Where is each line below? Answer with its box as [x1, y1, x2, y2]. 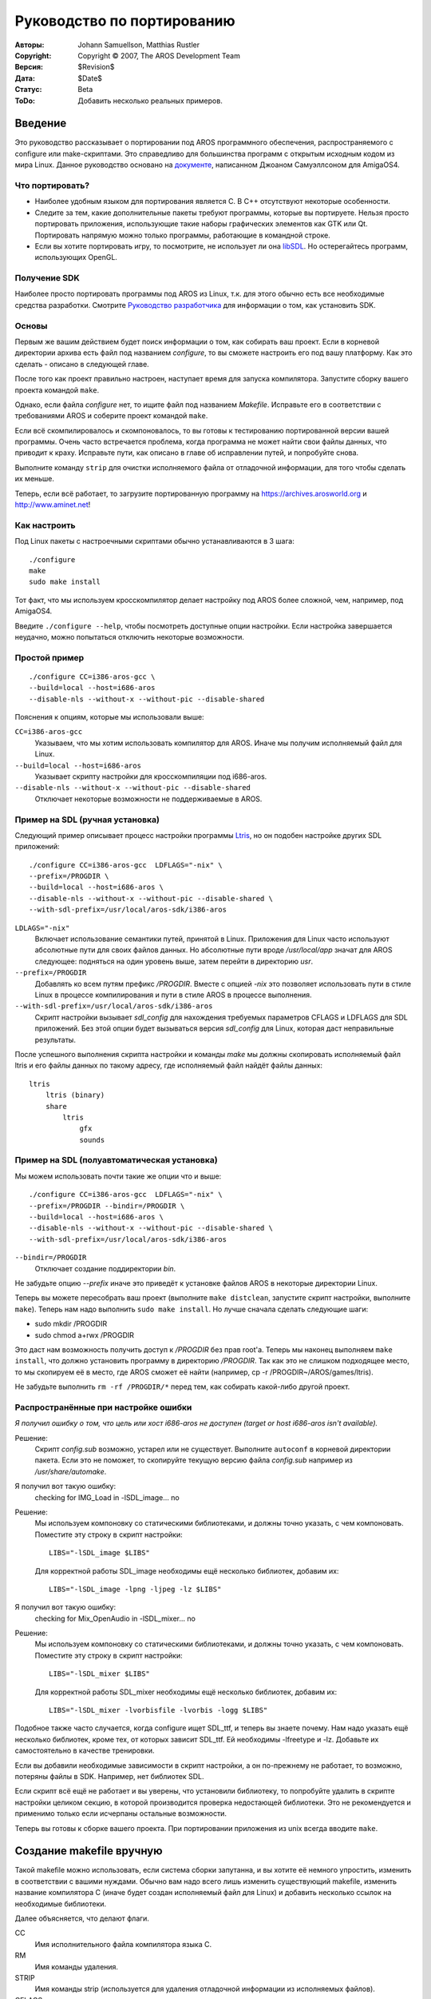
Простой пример [14, 652, 85, 663]
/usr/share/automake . [34, 1466, 107, 1476]
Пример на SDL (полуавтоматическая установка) [14, 1155, 219, 1166]
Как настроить [14, 520, 76, 531]
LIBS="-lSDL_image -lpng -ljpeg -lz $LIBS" [49, 1584, 222, 1594]
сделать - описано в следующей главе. [14, 359, 149, 369]
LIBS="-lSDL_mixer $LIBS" [49, 1670, 151, 1678]
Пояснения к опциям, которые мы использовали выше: [14, 712, 204, 722]
